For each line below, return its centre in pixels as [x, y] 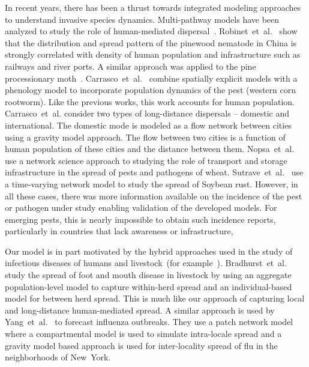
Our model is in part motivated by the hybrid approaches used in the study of [149, 251]
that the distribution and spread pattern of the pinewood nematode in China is [151, 42]
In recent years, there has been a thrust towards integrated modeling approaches [153, 7]
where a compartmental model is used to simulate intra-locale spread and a [143, 334]
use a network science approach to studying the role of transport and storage [146, 160]
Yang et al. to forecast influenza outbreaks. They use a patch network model [149, 322]
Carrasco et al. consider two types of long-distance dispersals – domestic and [147, 113]
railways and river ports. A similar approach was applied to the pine [130, 66]
